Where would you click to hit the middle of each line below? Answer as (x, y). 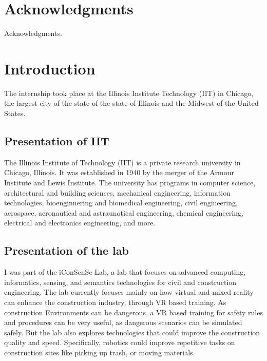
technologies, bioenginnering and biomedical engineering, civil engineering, (121, 203)
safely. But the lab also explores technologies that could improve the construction (132, 332)
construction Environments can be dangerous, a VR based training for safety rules (133, 312)
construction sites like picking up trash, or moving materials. (100, 352)
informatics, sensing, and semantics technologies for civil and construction (120, 282)
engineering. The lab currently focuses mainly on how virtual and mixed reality (129, 292)
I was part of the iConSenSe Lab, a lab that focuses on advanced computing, (125, 272)
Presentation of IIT (57, 141)
